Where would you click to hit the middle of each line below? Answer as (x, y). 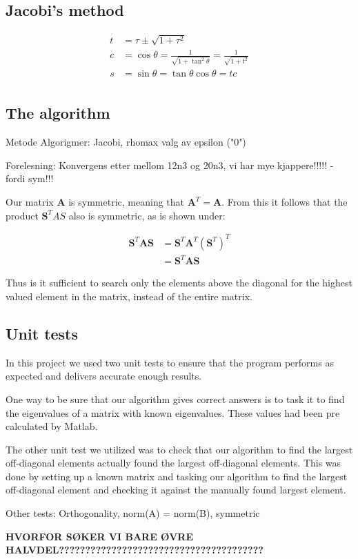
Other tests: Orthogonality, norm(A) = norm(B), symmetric (133, 513)
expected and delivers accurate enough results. (104, 376)
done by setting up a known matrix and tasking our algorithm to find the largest (177, 476)
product (22, 215)
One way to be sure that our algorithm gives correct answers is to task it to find (175, 399)
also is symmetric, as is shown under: (147, 215)
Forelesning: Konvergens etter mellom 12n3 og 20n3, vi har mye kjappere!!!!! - (170, 165)
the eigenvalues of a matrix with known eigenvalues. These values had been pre (173, 412)
